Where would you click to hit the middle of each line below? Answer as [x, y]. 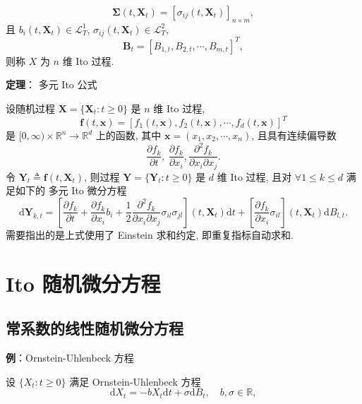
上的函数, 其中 [128, 135]
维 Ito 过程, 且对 [254, 176]
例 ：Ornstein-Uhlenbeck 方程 [70, 357]
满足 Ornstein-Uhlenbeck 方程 [135, 381]
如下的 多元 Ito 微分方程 [71, 190]
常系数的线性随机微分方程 [95, 328]
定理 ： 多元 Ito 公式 [52, 84]
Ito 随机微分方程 [83, 283]
